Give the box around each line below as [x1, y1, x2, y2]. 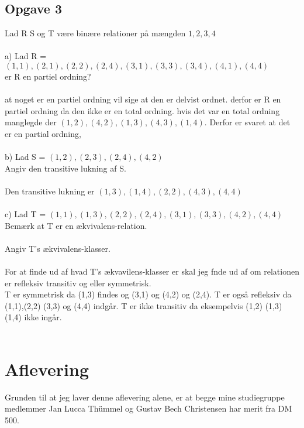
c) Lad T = [5, 208, 46, 220]
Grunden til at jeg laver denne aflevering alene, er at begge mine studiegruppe [5, 391, 285, 403]
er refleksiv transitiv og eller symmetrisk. [5, 276, 151, 289]
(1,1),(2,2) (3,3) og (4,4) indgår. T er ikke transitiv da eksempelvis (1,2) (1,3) [5, 299, 282, 311]
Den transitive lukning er [5, 184, 95, 197]
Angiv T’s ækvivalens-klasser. [5, 242, 110, 254]
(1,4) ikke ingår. [5, 311, 62, 323]
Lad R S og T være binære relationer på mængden [5, 27, 186, 39]
